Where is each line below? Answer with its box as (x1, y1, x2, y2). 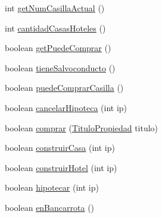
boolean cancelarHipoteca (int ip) (5, 101, 127, 113)
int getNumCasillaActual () (5, 2, 105, 14)
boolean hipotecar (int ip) (5, 181, 99, 194)
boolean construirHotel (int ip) (5, 161, 117, 173)
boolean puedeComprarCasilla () (5, 81, 124, 94)
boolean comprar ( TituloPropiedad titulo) (5, 121, 158, 134)
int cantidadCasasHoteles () (5, 21, 106, 34)
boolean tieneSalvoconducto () (5, 61, 116, 74)
